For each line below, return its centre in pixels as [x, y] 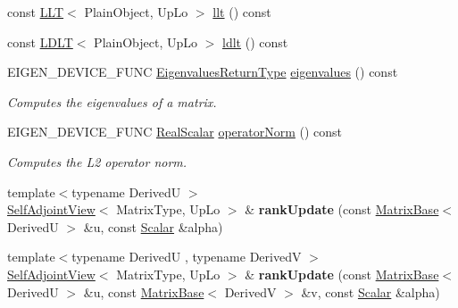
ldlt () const [255, 42]
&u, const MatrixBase [144, 291]
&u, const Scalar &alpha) [153, 226]
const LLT [36, 12]
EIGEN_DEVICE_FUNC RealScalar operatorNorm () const [175, 132]
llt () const [242, 12]
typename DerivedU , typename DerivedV [187, 257]
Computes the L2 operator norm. [97, 161]
